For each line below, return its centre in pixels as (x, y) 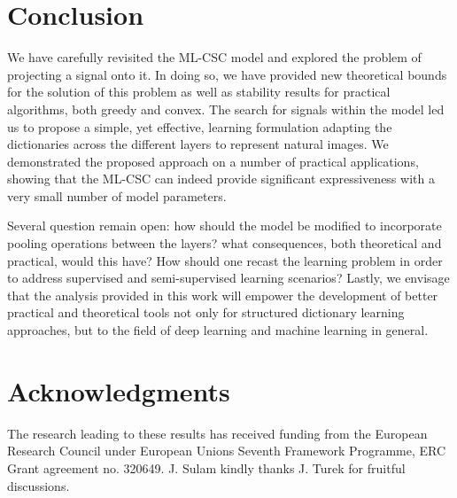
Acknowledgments (119, 390)
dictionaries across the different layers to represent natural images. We (198, 144)
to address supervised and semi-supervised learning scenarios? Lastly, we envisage (228, 278)
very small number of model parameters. (117, 195)
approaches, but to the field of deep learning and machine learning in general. (218, 330)
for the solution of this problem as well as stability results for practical (199, 92)
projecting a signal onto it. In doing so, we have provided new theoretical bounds (227, 74)
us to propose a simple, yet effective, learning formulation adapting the (200, 126)
